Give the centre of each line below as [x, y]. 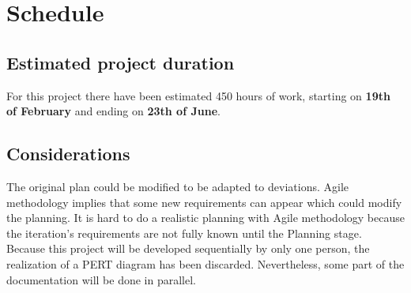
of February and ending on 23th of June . [113, 111]
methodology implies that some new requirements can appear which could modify [204, 202]
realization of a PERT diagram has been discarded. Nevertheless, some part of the [205, 263]
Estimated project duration [121, 62]
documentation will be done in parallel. [102, 279]
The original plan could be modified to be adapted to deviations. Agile [177, 186]
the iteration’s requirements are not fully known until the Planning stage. [184, 233]
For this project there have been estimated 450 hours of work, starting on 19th [198, 95]
